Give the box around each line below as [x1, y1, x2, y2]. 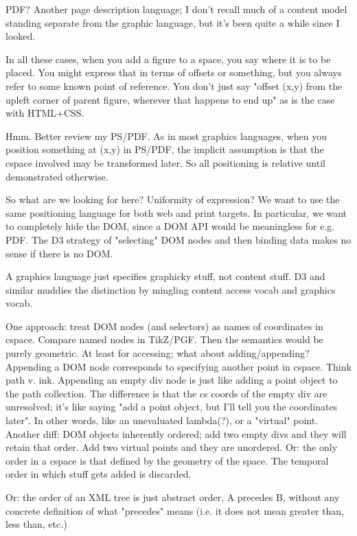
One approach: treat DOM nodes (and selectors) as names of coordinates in [5, 318, 323, 333]
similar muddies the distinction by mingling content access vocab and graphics [5, 282, 336, 296]
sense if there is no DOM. [5, 246, 113, 260]
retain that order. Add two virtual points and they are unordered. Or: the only [5, 440, 338, 454]
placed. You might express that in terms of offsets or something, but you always [5, 65, 342, 80]
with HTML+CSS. [5, 106, 84, 120]
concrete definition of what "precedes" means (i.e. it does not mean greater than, [5, 503, 345, 517]
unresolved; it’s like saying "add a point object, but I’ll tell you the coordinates [5, 399, 338, 414]
